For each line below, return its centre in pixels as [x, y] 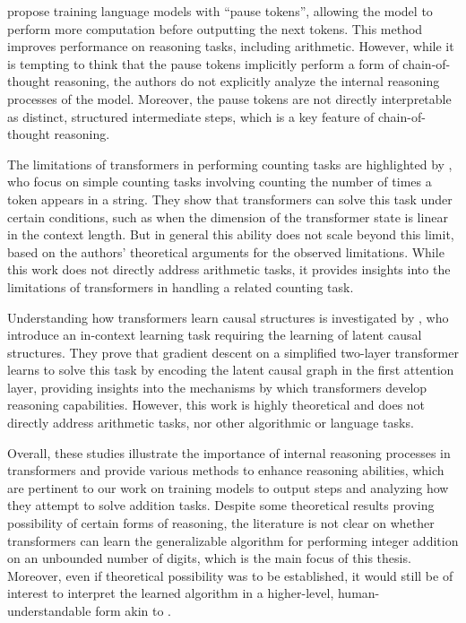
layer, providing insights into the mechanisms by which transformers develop [217, 387]
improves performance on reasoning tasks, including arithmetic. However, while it [231, 46]
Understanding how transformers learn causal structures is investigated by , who [228, 317]
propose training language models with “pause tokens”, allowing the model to [220, 11]
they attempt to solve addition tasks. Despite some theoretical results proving [221, 505]
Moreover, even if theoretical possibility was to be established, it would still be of [230, 575]
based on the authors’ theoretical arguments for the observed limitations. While [226, 251]
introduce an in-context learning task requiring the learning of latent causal [215, 335]
